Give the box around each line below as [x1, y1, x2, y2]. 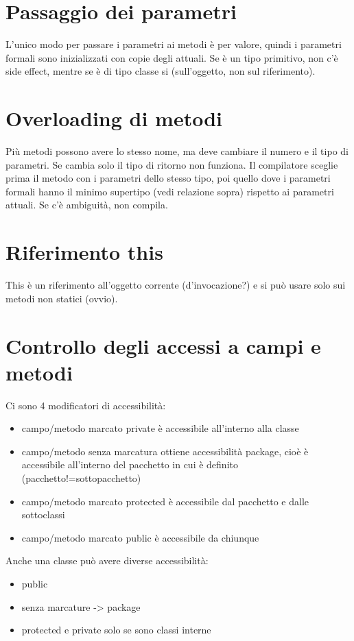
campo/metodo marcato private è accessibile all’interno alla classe [21, 421, 299, 435]
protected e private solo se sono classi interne [21, 622, 211, 637]
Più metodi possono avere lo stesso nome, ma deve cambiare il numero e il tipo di [5, 144, 349, 158]
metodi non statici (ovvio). [5, 291, 118, 305]
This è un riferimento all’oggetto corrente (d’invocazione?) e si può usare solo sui [5, 278, 346, 292]
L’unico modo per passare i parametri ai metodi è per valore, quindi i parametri [5, 37, 342, 51]
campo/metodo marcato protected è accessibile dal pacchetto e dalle [21, 494, 309, 508]
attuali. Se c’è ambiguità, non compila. [5, 197, 168, 212]
